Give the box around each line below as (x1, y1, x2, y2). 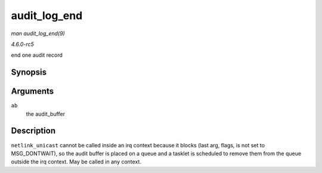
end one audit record (11, 51, 63, 59)
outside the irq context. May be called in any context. (11, 158, 141, 165)
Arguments (11, 86, 54, 97)
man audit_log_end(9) (11, 30, 65, 37)
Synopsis (11, 67, 47, 78)
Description (11, 126, 56, 136)
